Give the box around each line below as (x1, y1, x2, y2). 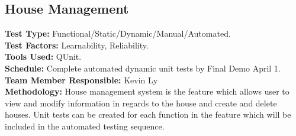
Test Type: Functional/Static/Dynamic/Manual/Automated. (5, 27, 231, 40)
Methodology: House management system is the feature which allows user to (5, 85, 289, 98)
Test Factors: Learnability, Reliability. (5, 38, 149, 51)
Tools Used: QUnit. (5, 50, 82, 63)
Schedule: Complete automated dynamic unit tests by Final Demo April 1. (5, 61, 281, 74)
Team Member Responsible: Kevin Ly (5, 73, 158, 86)
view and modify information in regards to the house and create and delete (5, 96, 277, 109)
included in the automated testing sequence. (5, 119, 165, 132)
